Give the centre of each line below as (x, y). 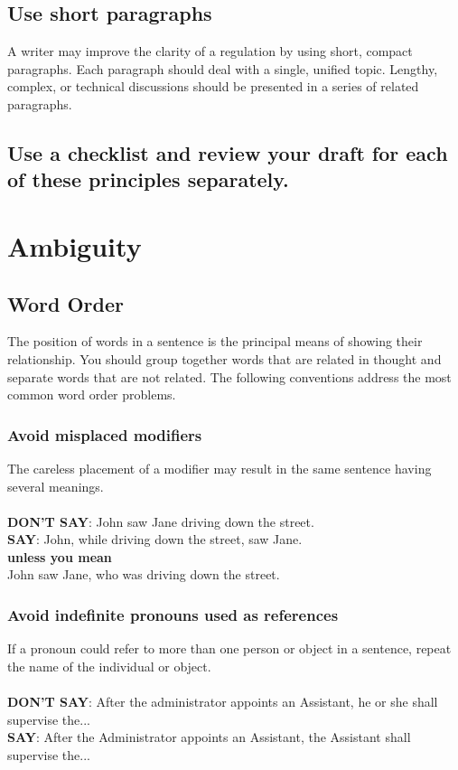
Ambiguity (75, 245)
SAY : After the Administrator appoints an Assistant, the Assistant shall (209, 737)
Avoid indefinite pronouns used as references (173, 615)
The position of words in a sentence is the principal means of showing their (215, 341)
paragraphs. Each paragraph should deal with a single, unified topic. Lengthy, (223, 68)
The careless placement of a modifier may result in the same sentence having (220, 468)
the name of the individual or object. (109, 666)
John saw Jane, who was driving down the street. (144, 574)
